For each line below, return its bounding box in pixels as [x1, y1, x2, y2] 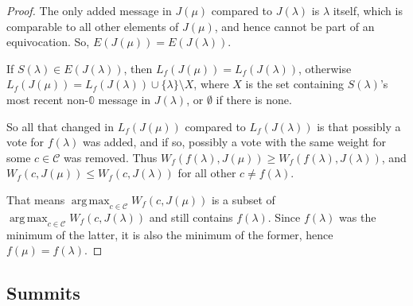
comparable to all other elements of [6, 17, 179, 34]
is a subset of [211, 191, 275, 207]
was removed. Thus [64, 149, 158, 165]
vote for [6, 134, 45, 150]
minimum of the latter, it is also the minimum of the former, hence [6, 226, 333, 242]
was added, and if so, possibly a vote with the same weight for [82, 134, 387, 150]
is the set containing [245, 76, 345, 92]
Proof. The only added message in [6, 2, 172, 18]
